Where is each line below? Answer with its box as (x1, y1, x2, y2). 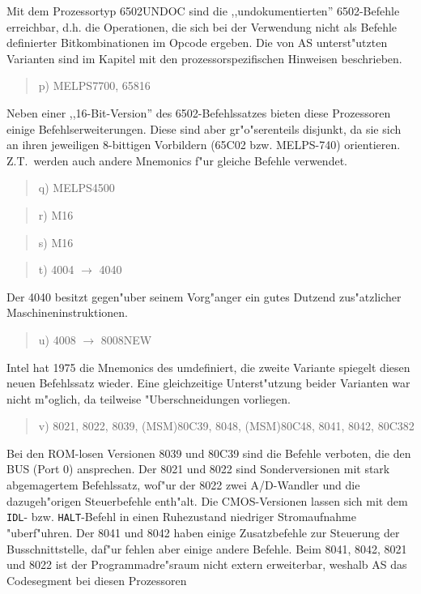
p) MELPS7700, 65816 (38, 77, 151, 94)
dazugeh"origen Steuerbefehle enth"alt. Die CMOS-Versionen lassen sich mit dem (6, 492, 408, 509)
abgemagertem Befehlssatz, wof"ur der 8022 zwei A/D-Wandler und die (6, 476, 360, 494)
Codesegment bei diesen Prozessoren (6, 571, 187, 588)
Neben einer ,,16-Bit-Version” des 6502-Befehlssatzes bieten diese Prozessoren (6, 104, 391, 121)
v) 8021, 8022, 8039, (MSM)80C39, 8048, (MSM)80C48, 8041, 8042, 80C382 (38, 417, 415, 434)
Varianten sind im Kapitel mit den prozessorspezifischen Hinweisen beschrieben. (6, 49, 402, 66)
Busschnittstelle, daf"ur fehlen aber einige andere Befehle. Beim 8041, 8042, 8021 (6, 540, 407, 557)
